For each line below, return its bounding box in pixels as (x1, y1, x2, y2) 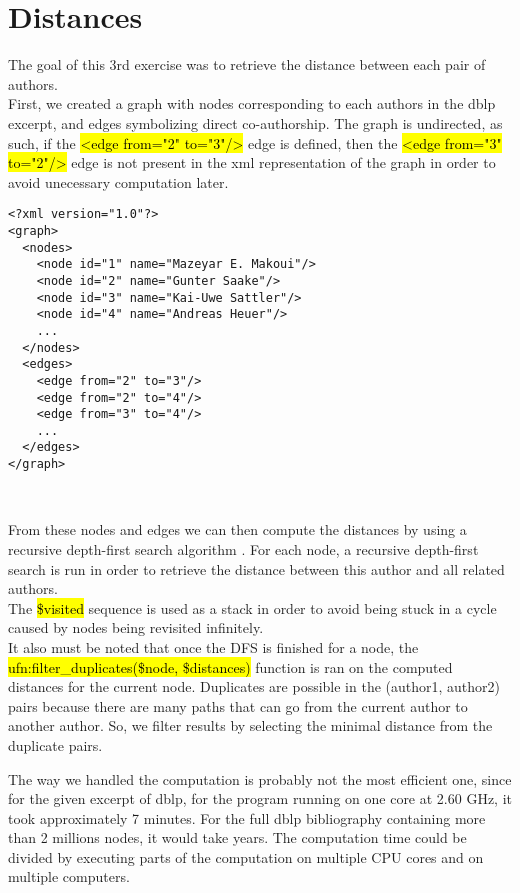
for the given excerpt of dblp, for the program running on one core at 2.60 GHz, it (8, 788, 513, 809)
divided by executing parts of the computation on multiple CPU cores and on (8, 846, 484, 867)
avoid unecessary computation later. (8, 171, 229, 192)
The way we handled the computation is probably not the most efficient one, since (8, 768, 512, 789)
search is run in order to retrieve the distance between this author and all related (8, 558, 505, 579)
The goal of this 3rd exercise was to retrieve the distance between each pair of (8, 54, 486, 75)
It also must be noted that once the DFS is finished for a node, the (8, 636, 419, 657)
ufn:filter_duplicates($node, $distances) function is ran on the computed (8, 656, 453, 677)
